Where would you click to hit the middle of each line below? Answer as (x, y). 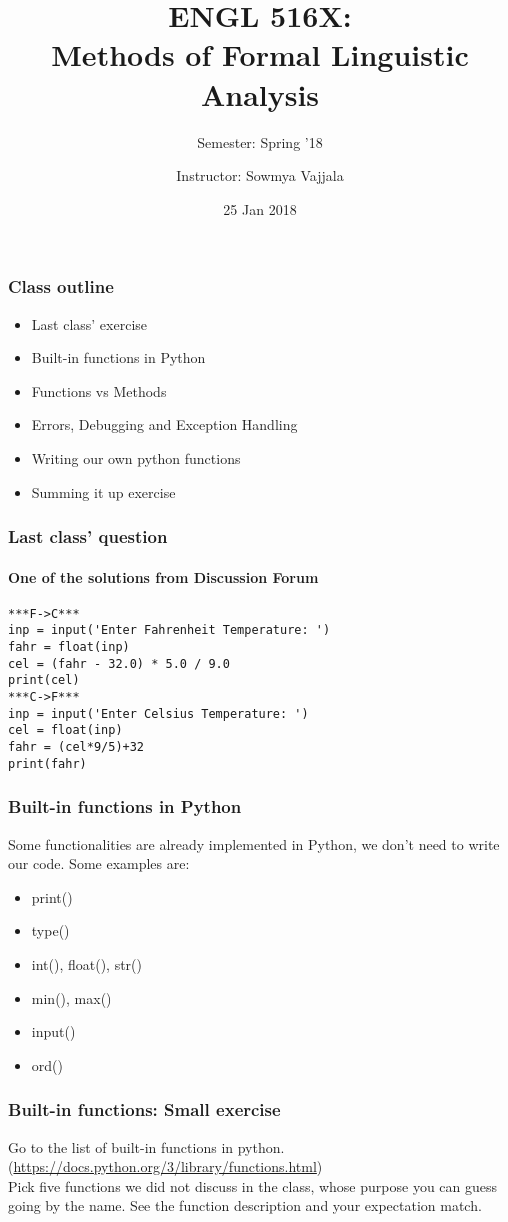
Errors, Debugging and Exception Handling (164, 424)
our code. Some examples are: (99, 863)
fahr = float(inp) (69, 647)
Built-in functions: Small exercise (144, 1109)
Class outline (61, 286)
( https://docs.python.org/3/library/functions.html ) (165, 1166)
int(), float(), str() (86, 963)
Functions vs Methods (99, 390)
